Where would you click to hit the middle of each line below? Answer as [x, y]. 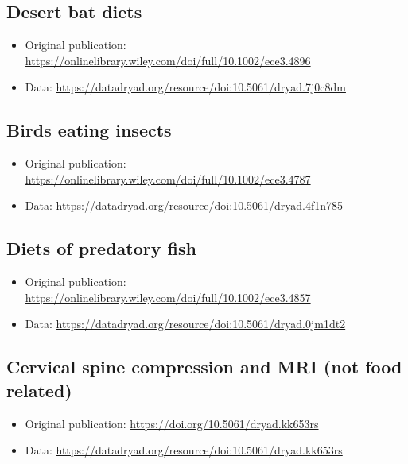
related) [39, 390]
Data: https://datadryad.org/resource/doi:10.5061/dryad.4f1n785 [184, 205]
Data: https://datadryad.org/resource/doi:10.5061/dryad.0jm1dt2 [185, 324]
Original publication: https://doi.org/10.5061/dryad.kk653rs [172, 423]
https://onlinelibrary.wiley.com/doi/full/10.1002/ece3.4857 [168, 297]
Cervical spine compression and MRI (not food [204, 367]
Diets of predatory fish [101, 248]
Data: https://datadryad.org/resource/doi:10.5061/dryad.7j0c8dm [185, 87]
